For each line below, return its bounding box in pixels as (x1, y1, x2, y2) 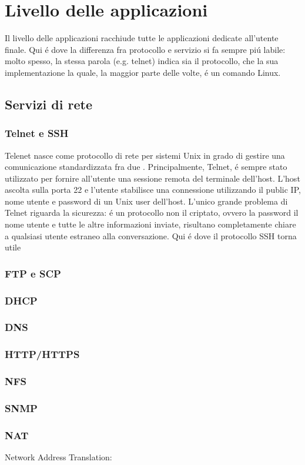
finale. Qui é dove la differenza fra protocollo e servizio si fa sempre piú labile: (5, 43, 286, 55)
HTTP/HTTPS (5, 347, 80, 362)
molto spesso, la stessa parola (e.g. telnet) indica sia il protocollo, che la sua (5, 55, 279, 67)
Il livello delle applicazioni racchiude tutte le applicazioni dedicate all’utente (5, 32, 279, 44)
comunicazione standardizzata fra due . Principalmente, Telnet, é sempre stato (5, 160, 287, 173)
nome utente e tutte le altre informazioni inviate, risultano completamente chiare (5, 218, 296, 230)
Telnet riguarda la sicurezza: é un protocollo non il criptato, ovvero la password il (5, 206, 299, 219)
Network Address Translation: (5, 451, 112, 463)
